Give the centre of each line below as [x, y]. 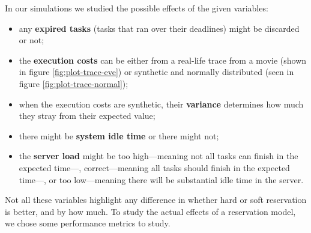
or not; [32, 40]
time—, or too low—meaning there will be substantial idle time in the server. [161, 179]
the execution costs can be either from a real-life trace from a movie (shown [163, 60]
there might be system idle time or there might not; [119, 135]
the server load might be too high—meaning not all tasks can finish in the [159, 156]
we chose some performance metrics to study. [88, 223]
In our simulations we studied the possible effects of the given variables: [137, 8]
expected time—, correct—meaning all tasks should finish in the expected [154, 167]
